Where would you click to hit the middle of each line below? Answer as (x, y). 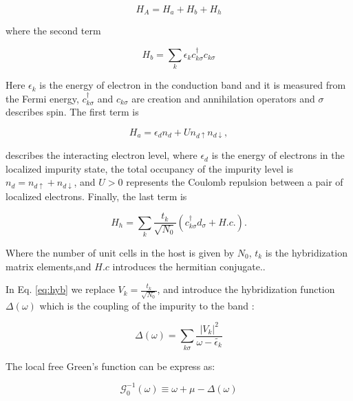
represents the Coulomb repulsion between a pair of (235, 182)
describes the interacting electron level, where (101, 155)
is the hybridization (306, 252)
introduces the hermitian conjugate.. (189, 266)
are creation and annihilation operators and (223, 98)
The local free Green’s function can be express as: (110, 366)
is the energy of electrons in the (278, 155)
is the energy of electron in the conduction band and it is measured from (193, 85)
